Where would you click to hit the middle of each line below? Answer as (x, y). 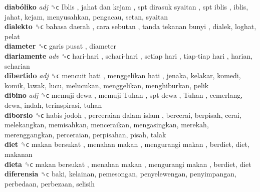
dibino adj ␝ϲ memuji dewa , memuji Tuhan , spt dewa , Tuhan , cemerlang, (124, 95)
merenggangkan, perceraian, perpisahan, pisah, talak (85, 134)
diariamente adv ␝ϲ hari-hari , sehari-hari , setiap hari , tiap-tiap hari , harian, (129, 55)
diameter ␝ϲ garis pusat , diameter (61, 46)
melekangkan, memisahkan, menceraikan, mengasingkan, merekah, (107, 125)
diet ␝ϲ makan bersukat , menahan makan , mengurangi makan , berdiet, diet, (127, 144)
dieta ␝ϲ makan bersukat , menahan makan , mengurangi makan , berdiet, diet (128, 164)
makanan (19, 154)
